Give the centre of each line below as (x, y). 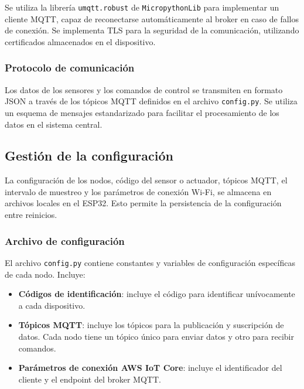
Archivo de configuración (65, 240)
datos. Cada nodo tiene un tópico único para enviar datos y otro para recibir (156, 336)
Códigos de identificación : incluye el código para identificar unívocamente (157, 294)
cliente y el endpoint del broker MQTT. (90, 379)
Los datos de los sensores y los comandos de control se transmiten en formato (144, 89)
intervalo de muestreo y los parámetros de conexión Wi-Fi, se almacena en (138, 191)
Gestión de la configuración (89, 156)
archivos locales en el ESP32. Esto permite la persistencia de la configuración (143, 203)
